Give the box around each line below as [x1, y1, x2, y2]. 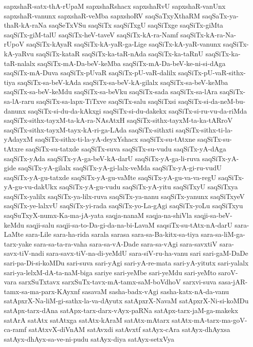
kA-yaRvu [4, 48, 34, 58]
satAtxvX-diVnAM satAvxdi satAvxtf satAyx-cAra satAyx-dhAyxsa [28, 324, 230, 334]
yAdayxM [4, 134, 33, 144]
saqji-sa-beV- [194, 210, 233, 220]
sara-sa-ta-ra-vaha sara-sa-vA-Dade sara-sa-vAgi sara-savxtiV [34, 238, 217, 248]
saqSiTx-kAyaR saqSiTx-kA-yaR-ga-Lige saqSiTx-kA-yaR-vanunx [26, 39, 221, 49]
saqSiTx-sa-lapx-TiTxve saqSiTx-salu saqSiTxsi [36, 96, 176, 106]
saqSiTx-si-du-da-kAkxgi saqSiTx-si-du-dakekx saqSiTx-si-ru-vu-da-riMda [28, 105, 247, 116]
